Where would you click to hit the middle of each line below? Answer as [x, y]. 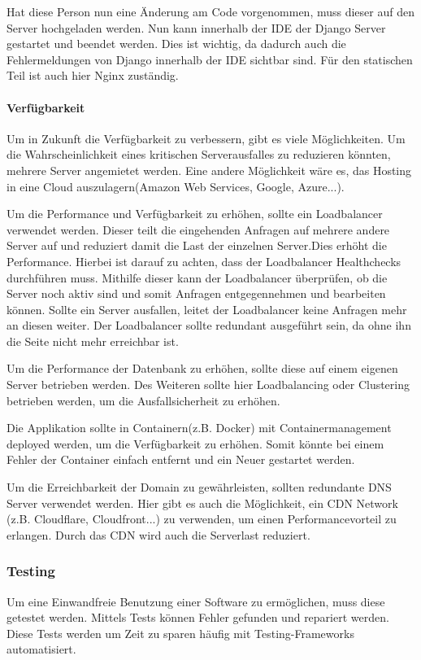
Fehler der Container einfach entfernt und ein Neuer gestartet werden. [181, 459]
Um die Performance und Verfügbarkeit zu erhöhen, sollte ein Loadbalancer [195, 214]
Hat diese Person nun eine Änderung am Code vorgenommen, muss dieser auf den [210, 11]
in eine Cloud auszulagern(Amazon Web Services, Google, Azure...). [176, 186]
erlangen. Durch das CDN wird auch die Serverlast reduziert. [158, 534]
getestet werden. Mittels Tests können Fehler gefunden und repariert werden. [198, 617]
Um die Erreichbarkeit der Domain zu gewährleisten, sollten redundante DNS [199, 487]
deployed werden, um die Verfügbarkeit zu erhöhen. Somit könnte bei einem [195, 443]
